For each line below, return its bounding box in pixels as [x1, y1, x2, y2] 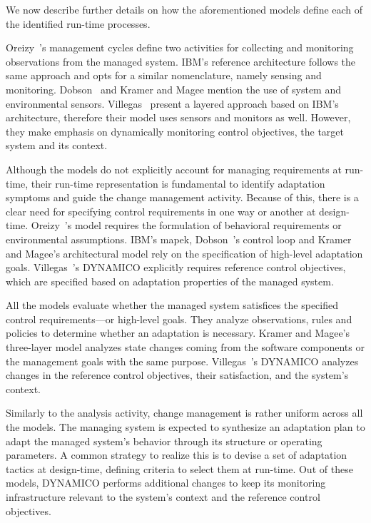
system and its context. [6, 138, 108, 153]
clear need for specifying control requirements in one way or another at [6, 203, 316, 218]
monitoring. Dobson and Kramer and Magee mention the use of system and [6, 81, 342, 96]
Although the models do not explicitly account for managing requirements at [6, 161, 342, 176]
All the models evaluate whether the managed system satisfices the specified [6, 298, 339, 313]
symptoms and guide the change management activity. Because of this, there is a [6, 190, 359, 205]
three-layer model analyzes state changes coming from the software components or [6, 340, 365, 355]
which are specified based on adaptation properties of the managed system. [6, 273, 334, 288]
